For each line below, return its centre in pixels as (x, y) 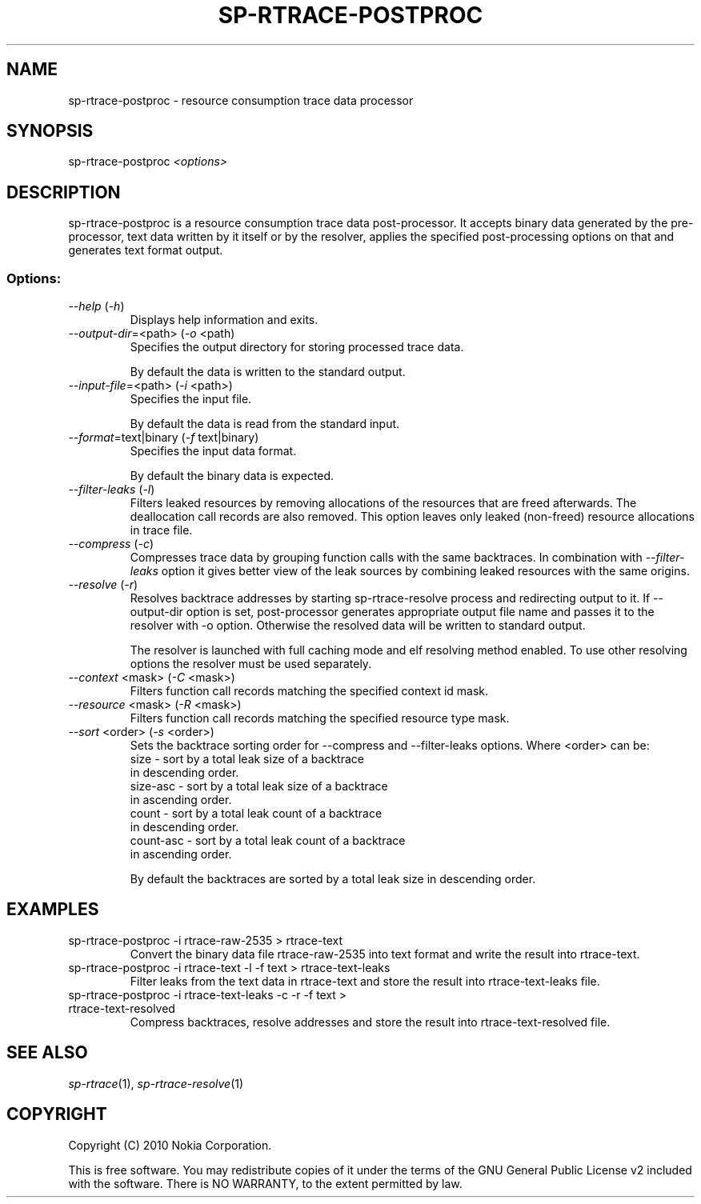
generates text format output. (146, 250)
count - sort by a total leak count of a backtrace (256, 814)
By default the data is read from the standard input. (265, 424)
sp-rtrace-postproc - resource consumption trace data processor (241, 100)
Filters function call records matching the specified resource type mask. (320, 718)
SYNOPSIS (50, 131)
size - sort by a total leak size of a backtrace (247, 759)
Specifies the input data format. (213, 451)
